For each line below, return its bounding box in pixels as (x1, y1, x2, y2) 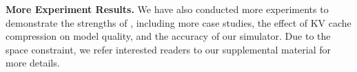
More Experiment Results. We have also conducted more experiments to (6, 2, 329, 16)
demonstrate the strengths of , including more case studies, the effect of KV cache (6, 15, 351, 29)
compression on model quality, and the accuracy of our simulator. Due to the (6, 29, 331, 43)
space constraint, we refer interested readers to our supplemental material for (6, 42, 331, 56)
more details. (6, 56, 60, 70)
